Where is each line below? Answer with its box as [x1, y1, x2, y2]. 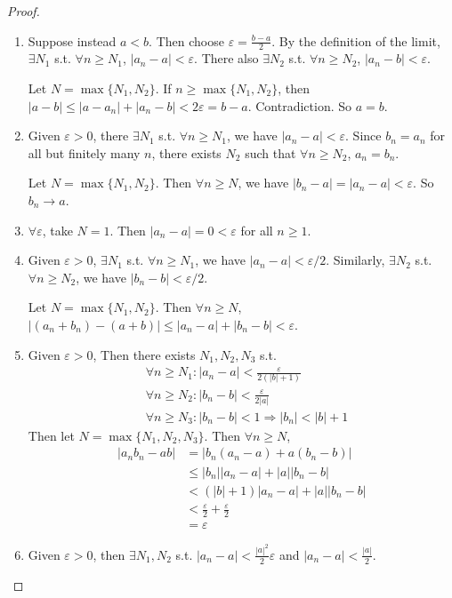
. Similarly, [326, 251, 385, 269]
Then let [28, 426, 75, 444]
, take [42, 220, 73, 239]
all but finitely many [28, 143, 141, 162]
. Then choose [149, 31, 224, 50]
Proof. [7, 2, 40, 20]
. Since [345, 126, 382, 145]
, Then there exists [93, 345, 196, 363]
